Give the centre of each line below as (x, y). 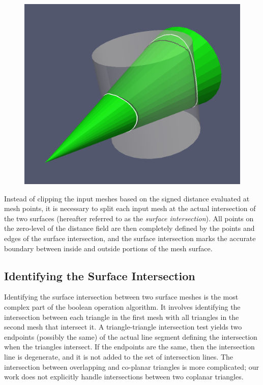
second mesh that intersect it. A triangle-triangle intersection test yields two (123, 327)
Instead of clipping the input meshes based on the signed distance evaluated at (127, 198)
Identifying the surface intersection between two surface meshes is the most (121, 297)
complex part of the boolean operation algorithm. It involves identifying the (122, 306)
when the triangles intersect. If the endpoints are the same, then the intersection (129, 347)
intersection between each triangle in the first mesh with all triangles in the (122, 317)
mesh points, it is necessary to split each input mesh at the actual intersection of (130, 208)
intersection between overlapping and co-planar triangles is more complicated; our (131, 366)
